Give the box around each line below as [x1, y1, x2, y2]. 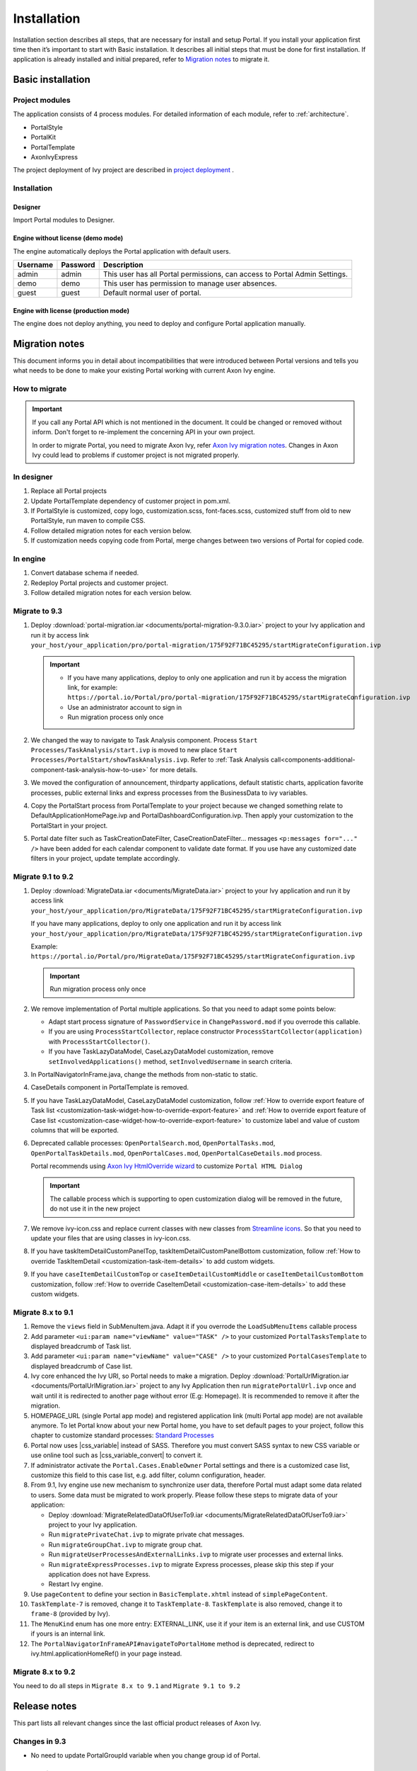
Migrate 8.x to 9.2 [13, 1667, 76, 1677]
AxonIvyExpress [30, 153, 78, 162]
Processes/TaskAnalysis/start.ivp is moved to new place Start [30, 746, 238, 754]
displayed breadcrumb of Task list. [30, 1342, 132, 1350]
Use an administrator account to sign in [67, 703, 182, 711]
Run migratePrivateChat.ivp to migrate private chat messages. [48, 1530, 245, 1539]
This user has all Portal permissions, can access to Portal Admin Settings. [102, 269, 348, 279]
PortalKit [30, 133, 57, 142]
